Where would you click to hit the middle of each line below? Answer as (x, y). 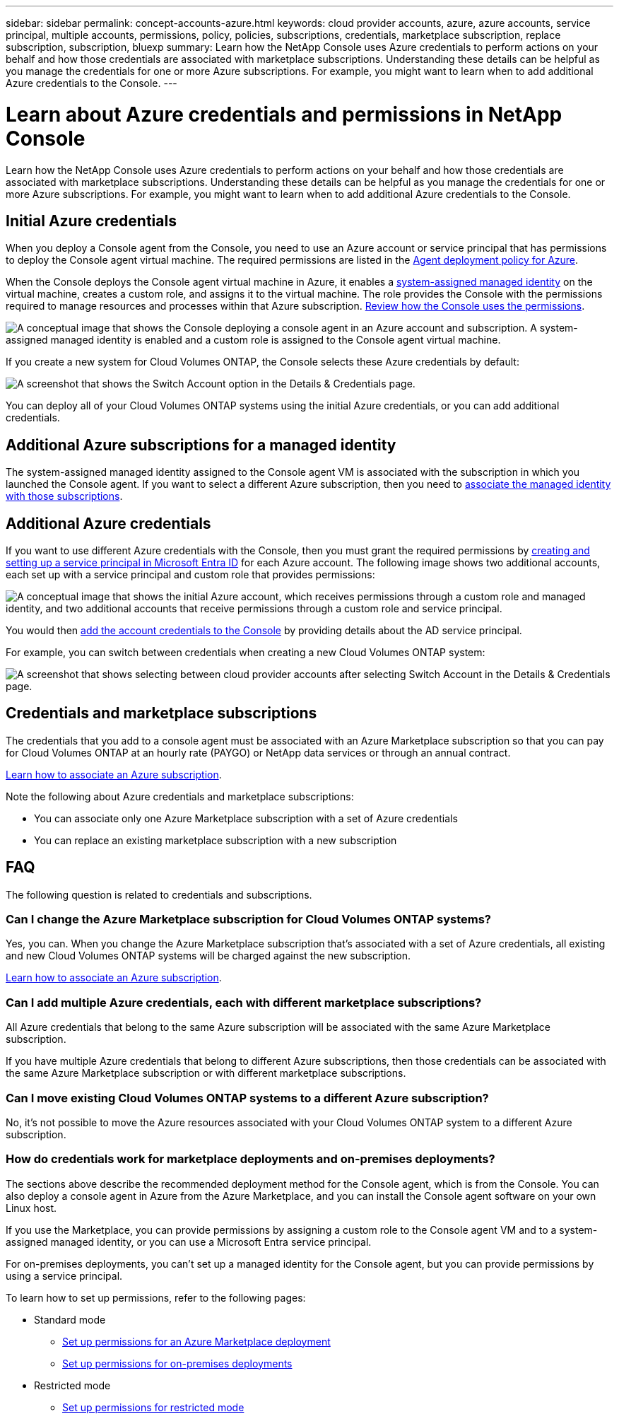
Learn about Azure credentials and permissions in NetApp (284, 114)
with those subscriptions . (64, 496)
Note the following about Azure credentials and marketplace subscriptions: (180, 796)
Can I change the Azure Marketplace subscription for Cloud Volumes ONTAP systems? (248, 919)
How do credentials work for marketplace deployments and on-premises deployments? (250, 1159)
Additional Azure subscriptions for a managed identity (201, 445)
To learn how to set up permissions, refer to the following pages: (156, 1297)
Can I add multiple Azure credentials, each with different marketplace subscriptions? (244, 1002)
